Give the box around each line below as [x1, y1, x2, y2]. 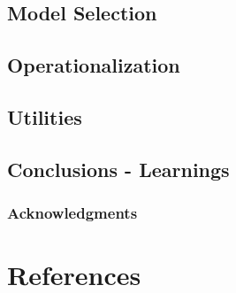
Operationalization [7, 51, 180, 79]
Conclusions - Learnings [7, 155, 230, 182]
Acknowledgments [7, 202, 138, 224]
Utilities [7, 103, 82, 130]
